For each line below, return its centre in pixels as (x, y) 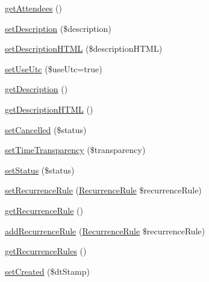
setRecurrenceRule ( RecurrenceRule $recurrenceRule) (103, 190)
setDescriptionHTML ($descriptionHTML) (84, 49)
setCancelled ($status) (46, 129)
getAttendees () (33, 8)
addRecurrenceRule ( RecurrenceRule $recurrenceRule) (105, 230)
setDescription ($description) (58, 28)
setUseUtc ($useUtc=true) (54, 68)
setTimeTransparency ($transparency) (75, 150)
